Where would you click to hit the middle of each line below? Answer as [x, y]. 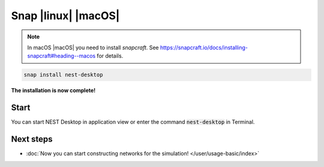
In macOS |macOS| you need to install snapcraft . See [93, 47]
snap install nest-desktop [63, 75]
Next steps [32, 139]
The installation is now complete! [53, 91]
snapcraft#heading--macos [61, 56]
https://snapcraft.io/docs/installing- [204, 47]
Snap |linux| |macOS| [65, 16]
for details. [110, 56]
